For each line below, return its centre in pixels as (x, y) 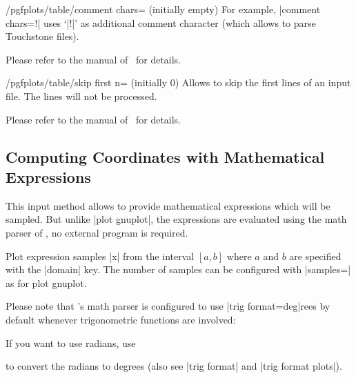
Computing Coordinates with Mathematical (165, 156)
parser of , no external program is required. (97, 232)
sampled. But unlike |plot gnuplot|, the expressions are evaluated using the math (176, 219)
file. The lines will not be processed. (81, 96)
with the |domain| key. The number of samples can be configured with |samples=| (178, 269)
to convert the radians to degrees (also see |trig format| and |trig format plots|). (174, 366)
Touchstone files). (42, 36)
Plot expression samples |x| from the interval (100, 256)
